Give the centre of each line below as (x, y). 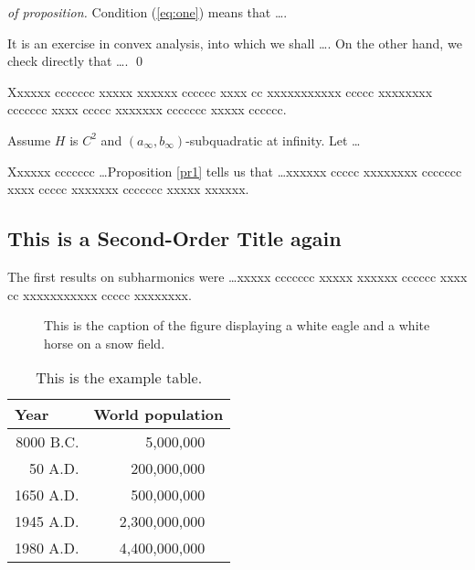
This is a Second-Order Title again (174, 238)
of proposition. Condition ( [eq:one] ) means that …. (148, 12)
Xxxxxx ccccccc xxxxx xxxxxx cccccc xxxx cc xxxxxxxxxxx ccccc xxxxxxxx (220, 91)
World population (158, 414)
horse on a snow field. (105, 343)
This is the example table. (119, 378)
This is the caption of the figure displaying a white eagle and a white (237, 325)
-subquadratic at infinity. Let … (273, 140)
